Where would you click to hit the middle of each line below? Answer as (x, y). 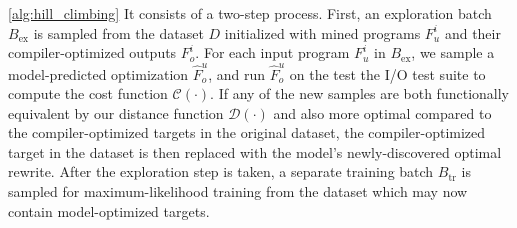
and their (472, 32)
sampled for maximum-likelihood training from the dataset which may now (238, 191)
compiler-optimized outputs (92, 52)
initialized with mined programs (322, 32)
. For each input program (272, 52)
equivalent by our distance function (116, 112)
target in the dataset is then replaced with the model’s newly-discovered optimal (255, 151)
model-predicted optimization (98, 73)
